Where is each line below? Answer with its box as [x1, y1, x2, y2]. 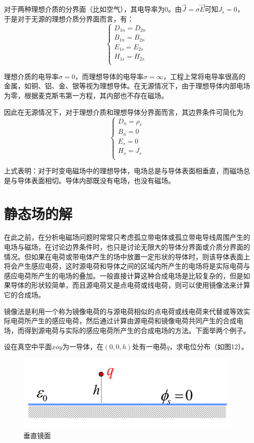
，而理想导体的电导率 [75, 71, 144, 81]
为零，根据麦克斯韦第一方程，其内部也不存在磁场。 [4, 90, 168, 101]
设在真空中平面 [4, 341, 52, 352]
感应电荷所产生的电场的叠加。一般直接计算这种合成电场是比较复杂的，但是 [4, 270, 243, 280]
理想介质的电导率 [4, 71, 59, 81]
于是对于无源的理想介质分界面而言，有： [4, 13, 134, 23]
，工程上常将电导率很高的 [163, 71, 246, 81]
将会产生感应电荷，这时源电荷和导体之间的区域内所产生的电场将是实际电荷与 [4, 261, 250, 271]
